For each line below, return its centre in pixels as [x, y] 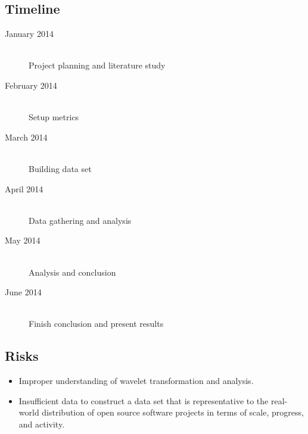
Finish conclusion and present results [96, 324]
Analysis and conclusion [72, 272]
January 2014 [29, 34]
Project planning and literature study [97, 65]
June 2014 [23, 292]
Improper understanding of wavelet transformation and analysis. [136, 381]
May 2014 [23, 240]
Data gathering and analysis [80, 220]
